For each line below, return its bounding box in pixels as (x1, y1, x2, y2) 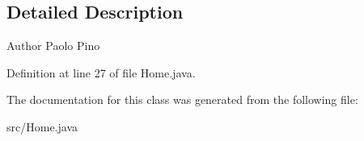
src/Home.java (6, 118, 78, 135)
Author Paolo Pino (6, 37, 100, 54)
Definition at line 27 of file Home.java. (6, 64, 196, 81)
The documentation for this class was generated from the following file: (6, 91, 358, 108)
